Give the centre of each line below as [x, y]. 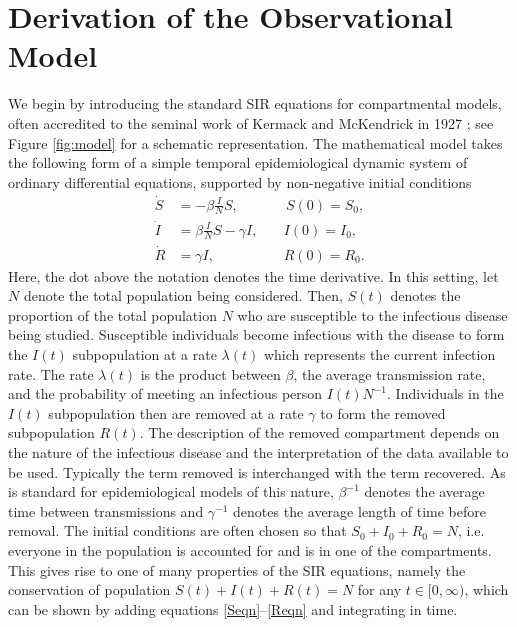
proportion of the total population [112, 314]
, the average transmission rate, [389, 373]
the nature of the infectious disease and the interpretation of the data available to [258, 452]
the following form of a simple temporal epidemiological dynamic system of [238, 162]
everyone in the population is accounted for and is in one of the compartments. [250, 550]
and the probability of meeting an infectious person [165, 393]
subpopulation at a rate [144, 354]
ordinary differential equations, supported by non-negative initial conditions [240, 181]
